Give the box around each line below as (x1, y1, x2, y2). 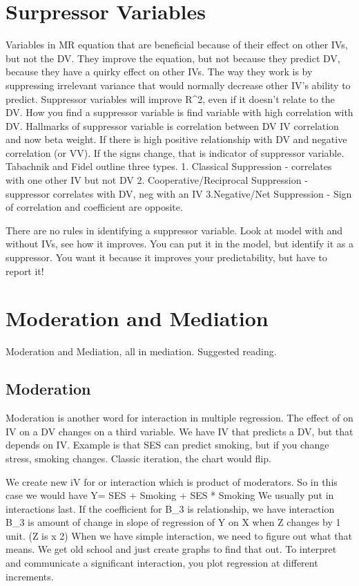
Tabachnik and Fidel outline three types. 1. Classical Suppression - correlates (6, 159, 332, 173)
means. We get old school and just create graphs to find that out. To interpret (6, 542, 337, 556)
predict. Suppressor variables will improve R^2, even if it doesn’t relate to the (6, 91, 335, 106)
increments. (6, 569, 54, 583)
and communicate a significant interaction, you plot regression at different (6, 556, 318, 570)
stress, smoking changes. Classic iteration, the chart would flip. (6, 451, 271, 465)
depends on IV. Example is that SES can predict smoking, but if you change (6, 437, 329, 452)
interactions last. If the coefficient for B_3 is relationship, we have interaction (6, 501, 335, 516)
